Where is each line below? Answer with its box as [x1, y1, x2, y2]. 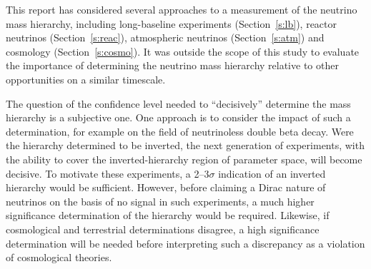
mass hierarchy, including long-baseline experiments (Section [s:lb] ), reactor [6, 16, 337, 31]
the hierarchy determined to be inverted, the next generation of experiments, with [6, 138, 365, 153]
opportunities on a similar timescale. [6, 71, 166, 86]
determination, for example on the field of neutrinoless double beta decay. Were [6, 123, 354, 138]
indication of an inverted [218, 166, 326, 181]
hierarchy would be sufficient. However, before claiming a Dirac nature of [6, 180, 326, 195]
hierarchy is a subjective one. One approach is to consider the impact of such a [6, 110, 351, 125]
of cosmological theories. [6, 250, 112, 265]
